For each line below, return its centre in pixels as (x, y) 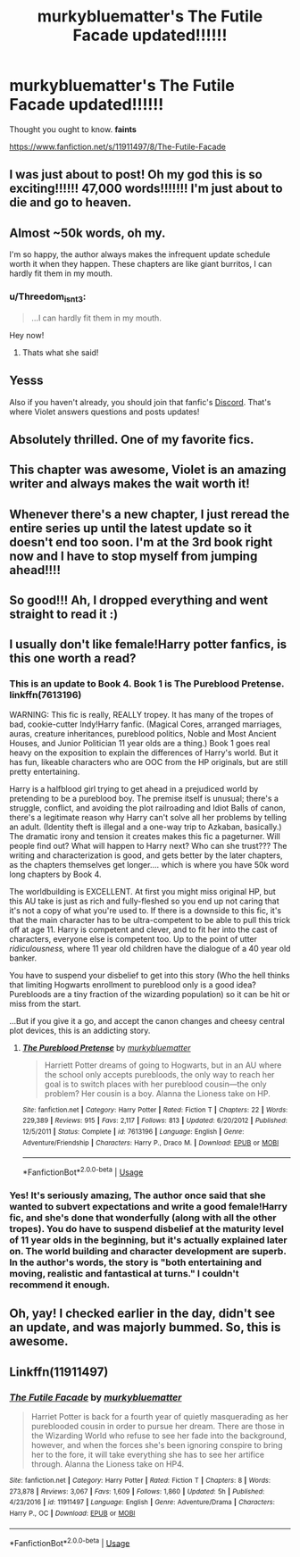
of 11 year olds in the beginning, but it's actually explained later (148, 1240)
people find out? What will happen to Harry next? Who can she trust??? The (148, 845)
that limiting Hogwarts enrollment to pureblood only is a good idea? (133, 985)
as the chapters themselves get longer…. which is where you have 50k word (149, 864)
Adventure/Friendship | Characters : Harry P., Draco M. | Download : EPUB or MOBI (150, 1143)
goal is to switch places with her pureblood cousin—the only (155, 1084)
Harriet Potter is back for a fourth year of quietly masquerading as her (159, 1417)
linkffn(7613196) (46, 695)
